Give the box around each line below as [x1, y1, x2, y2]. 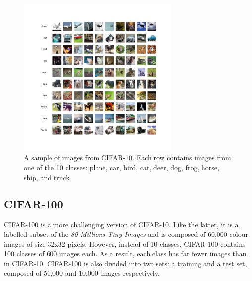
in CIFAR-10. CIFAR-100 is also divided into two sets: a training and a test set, [4, 258, 247, 268]
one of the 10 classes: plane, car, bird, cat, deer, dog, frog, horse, [24, 162, 219, 172]
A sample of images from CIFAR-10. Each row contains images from [24, 152, 231, 163]
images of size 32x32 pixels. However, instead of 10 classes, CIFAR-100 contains [4, 238, 246, 249]
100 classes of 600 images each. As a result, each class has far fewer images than [4, 248, 247, 259]
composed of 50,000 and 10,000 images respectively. [4, 268, 160, 278]
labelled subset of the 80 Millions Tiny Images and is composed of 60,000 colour [4, 229, 248, 239]
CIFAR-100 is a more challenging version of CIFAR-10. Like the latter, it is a [4, 219, 239, 230]
